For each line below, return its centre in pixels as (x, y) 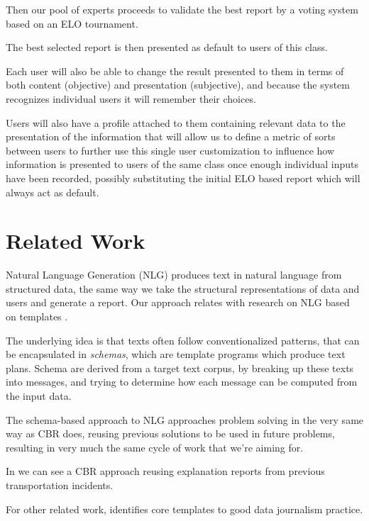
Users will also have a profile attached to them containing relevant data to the (176, 122)
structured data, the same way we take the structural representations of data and (183, 288)
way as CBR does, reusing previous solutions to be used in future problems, (170, 433)
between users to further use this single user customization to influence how (170, 150)
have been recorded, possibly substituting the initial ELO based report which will (183, 178)
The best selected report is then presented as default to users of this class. (167, 47)
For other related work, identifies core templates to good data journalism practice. (184, 509)
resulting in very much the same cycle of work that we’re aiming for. (155, 447)
